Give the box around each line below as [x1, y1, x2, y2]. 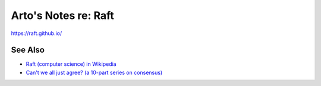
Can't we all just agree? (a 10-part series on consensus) [26, 69, 163, 76]
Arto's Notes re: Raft [11, 9, 114, 22]
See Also [11, 45, 45, 55]
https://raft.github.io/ [11, 30, 62, 37]
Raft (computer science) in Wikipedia [26, 60, 117, 68]
